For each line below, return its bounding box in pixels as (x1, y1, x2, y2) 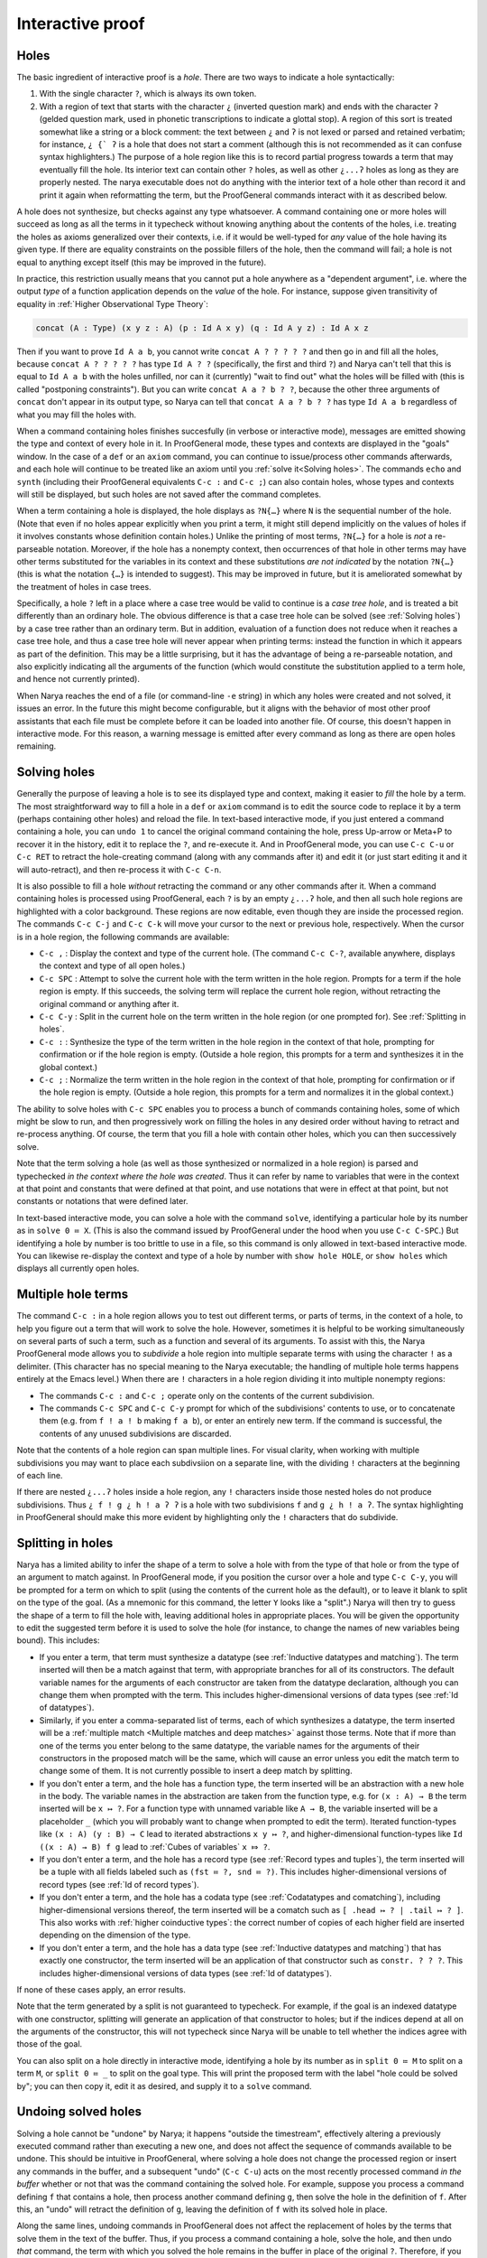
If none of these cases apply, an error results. (16, 1983, 187, 1995)
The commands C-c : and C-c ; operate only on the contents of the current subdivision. (39, 1390, 374, 1401)
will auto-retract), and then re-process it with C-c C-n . (16, 863, 222, 875)
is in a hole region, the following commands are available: (16, 931, 230, 942)
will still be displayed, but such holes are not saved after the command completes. (16, 489, 322, 499)
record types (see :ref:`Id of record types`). (39, 1879, 200, 1889)
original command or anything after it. (39, 998, 179, 1009)
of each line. (16, 1470, 63, 1480)
